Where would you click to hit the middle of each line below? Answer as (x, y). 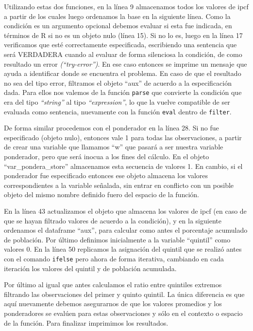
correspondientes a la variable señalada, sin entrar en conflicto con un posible (119, 185)
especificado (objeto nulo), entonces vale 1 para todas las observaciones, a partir (123, 137)
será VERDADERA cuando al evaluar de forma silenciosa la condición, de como (123, 54)
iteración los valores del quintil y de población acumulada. (90, 268)
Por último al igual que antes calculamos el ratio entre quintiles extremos (113, 285)
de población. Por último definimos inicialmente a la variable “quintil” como (117, 239)
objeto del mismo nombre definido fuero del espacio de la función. (101, 194)
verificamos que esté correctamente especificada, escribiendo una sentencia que (120, 45)
